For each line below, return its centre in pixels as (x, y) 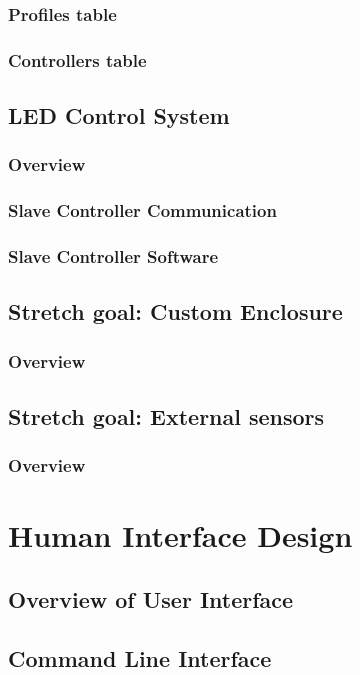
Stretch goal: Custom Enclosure (175, 311)
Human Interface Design (180, 535)
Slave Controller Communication (142, 210)
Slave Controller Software (113, 256)
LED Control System (119, 115)
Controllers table (77, 59)
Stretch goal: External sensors (166, 416)
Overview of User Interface (151, 599)
